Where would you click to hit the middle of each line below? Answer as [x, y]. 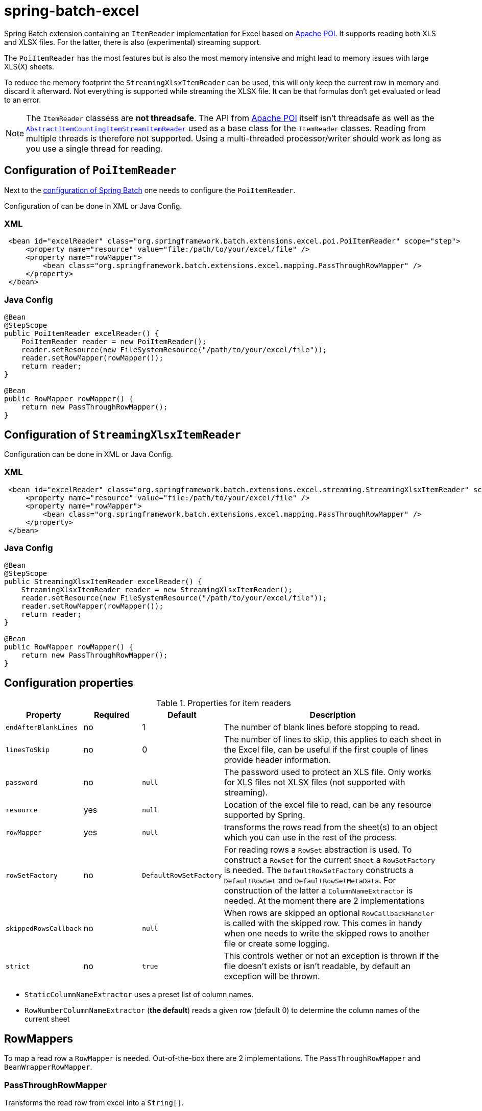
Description [333, 715]
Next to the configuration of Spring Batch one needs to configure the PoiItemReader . [150, 190]
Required [112, 715]
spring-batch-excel [72, 11]
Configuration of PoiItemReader [90, 171]
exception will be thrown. [272, 976]
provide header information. [277, 760]
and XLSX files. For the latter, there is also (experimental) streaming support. [133, 42]
